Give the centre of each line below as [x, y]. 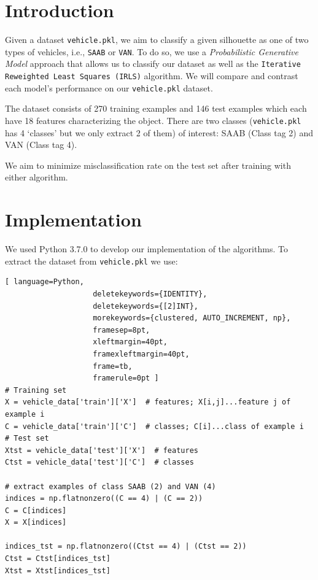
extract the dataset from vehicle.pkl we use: [91, 261]
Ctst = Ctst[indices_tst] [58, 559]
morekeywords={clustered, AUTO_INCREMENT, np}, [192, 318]
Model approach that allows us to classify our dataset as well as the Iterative [153, 64]
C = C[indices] [36, 510]
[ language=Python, [45, 282]
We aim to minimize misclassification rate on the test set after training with [148, 165]
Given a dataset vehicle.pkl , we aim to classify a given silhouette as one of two [157, 40]
